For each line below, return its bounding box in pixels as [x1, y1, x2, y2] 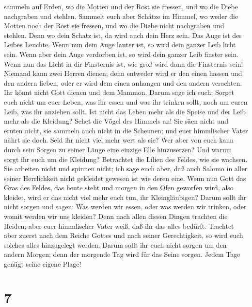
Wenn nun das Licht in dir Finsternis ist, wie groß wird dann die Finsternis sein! [4, 58, 243, 69]
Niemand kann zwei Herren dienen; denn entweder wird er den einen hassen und [4, 68, 242, 78]
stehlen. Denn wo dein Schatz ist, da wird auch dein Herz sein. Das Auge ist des [4, 30, 242, 40]
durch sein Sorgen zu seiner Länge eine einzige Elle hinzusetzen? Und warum [4, 144, 232, 154]
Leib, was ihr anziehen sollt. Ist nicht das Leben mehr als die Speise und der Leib [4, 106, 246, 116]
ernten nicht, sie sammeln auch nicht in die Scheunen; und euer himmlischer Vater [4, 125, 248, 135]
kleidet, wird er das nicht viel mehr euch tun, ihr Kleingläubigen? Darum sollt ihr [4, 192, 247, 202]
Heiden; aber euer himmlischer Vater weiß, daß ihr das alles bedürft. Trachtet [4, 220, 234, 231]
